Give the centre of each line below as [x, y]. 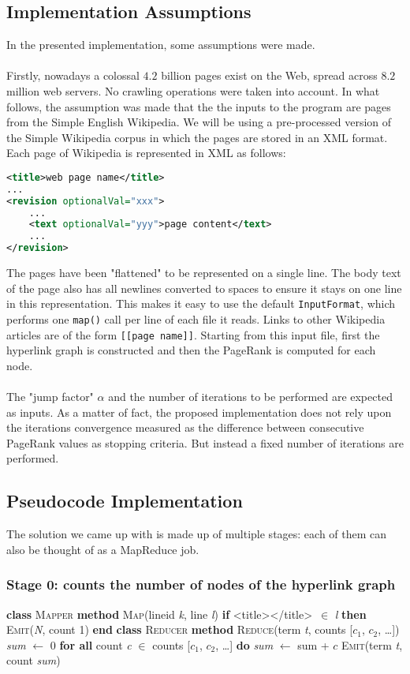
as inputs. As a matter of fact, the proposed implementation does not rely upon [199, 412]
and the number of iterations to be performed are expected [250, 397]
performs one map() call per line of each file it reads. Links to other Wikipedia [196, 318]
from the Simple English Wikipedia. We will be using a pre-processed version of [199, 122]
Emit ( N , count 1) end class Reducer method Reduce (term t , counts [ [180, 629]
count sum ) [34, 660]
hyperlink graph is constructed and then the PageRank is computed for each [191, 350]
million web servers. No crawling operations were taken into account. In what [193, 90]
